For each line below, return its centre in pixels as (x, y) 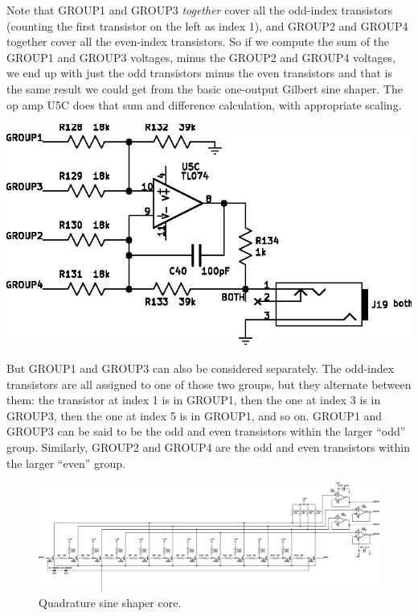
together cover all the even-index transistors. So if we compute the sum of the (198, 41)
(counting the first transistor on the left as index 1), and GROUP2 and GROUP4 (207, 25)
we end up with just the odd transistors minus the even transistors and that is (199, 73)
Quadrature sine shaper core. (110, 603)
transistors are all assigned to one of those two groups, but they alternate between (209, 384)
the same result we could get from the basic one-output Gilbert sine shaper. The (205, 88)
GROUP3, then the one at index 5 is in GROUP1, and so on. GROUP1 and (195, 415)
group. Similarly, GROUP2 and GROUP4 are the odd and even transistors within (208, 446)
